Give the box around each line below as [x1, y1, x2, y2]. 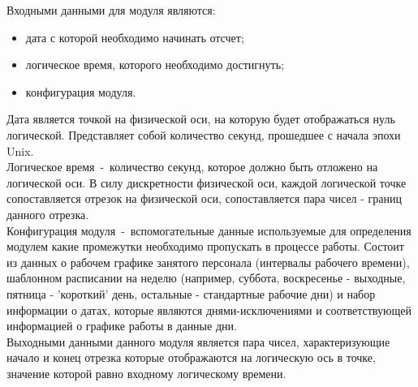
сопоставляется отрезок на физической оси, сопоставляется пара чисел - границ [6, 190, 403, 207]
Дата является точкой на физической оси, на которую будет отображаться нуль [6, 110, 395, 127]
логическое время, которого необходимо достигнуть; [25, 56, 284, 73]
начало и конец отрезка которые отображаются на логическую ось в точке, [6, 349, 376, 366]
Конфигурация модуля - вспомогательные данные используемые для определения [6, 221, 412, 239]
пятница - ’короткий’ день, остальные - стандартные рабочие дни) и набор [6, 285, 376, 302]
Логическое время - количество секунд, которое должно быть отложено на [6, 158, 378, 175]
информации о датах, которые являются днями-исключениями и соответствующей [6, 301, 412, 318]
